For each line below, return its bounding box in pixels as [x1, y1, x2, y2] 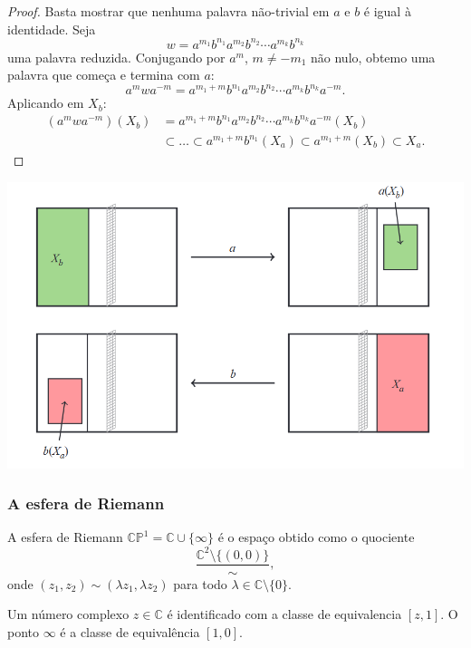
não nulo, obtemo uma [311, 47, 436, 66]
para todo [173, 574, 227, 593]
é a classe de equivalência [60, 622, 200, 641]
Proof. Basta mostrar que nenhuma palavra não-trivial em [7, 2, 330, 20]
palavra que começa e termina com [7, 65, 200, 84]
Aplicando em [7, 93, 84, 112]
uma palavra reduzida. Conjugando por [7, 47, 226, 66]
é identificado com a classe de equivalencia [167, 604, 402, 624]
